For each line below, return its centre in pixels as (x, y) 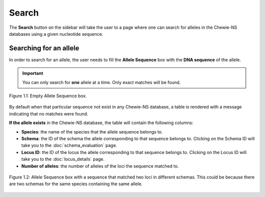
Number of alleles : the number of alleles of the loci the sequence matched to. (100, 166)
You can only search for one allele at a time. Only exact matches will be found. (102, 82)
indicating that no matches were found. (49, 114)
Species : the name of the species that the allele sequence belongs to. (92, 131)
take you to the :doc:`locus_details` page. (63, 159)
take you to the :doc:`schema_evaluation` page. (69, 145)
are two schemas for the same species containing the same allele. (76, 184)
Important (33, 73)
